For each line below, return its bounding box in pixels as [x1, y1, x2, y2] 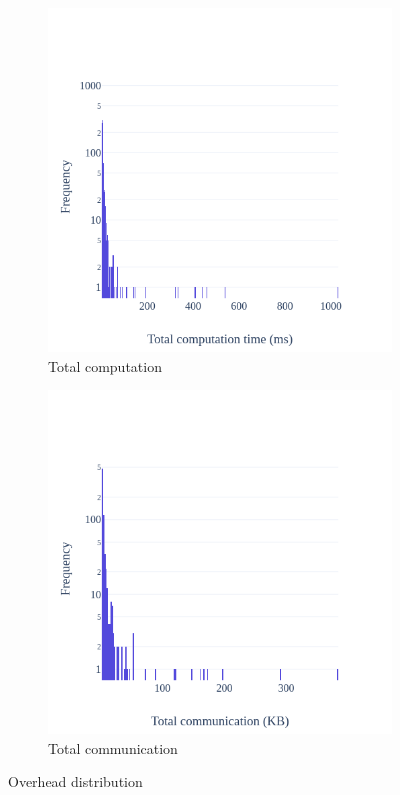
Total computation [48, 355, 162, 376]
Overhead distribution [8, 771, 143, 792]
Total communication [48, 737, 178, 758]
